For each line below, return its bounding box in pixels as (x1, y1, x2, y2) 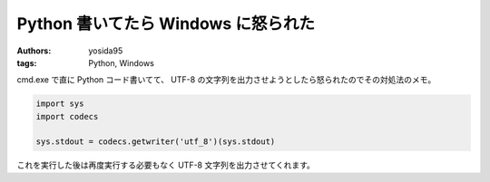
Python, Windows (88, 57, 154, 68)
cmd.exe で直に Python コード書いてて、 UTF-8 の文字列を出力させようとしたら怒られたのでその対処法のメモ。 (16, 74, 436, 85)
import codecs (35, 111, 99, 121)
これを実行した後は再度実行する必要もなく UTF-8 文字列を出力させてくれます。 (16, 159, 315, 171)
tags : (16, 57, 37, 68)
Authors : (16, 45, 52, 56)
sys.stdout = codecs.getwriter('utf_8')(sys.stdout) (35, 137, 276, 147)
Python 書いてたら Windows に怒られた (16, 14, 315, 34)
